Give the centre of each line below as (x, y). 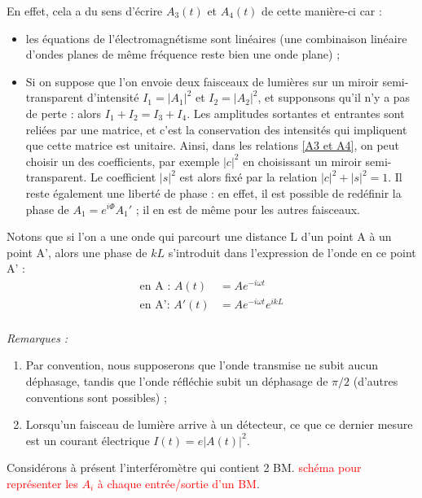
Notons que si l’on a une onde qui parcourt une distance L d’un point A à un (199, 236)
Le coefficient (123, 177)
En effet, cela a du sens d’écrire (85, 11)
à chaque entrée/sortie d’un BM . (178, 483)
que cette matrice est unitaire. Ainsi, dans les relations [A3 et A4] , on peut (213, 145)
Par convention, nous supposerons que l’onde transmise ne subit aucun (202, 365)
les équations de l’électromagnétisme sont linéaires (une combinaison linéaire (216, 38)
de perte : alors (64, 113)
